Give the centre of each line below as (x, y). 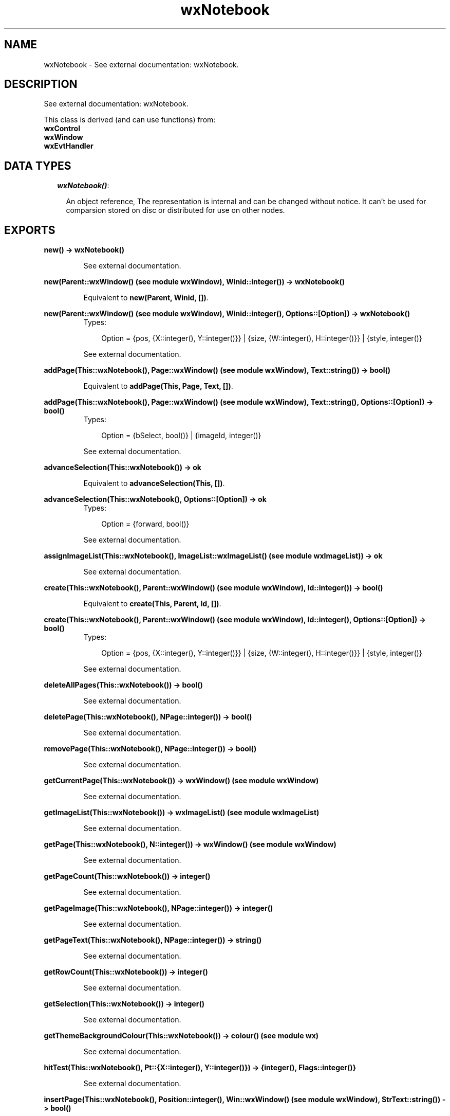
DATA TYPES (38, 166)
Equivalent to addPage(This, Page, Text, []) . (158, 386)
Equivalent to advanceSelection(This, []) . (154, 483)
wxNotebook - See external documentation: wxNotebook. (141, 64)
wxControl (62, 129)
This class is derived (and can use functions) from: (130, 120)
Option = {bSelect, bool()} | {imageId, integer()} (181, 436)
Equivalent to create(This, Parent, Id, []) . (152, 604)
